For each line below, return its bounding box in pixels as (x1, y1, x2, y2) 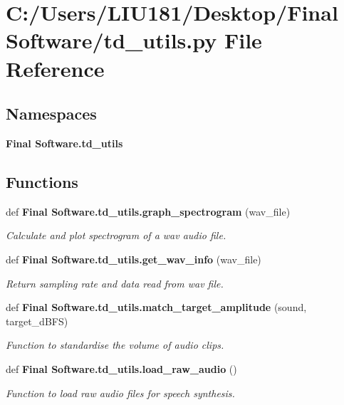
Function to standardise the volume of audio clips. (6, 337, 224, 352)
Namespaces (6, 102, 97, 125)
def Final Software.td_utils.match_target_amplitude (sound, (6, 300, 307, 315)
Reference (6, 53, 105, 83)
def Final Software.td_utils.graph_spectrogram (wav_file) (6, 204, 291, 219)
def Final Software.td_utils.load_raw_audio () (6, 361, 237, 376)
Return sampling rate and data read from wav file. (6, 275, 224, 290)
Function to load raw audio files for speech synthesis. (6, 385, 235, 400)
